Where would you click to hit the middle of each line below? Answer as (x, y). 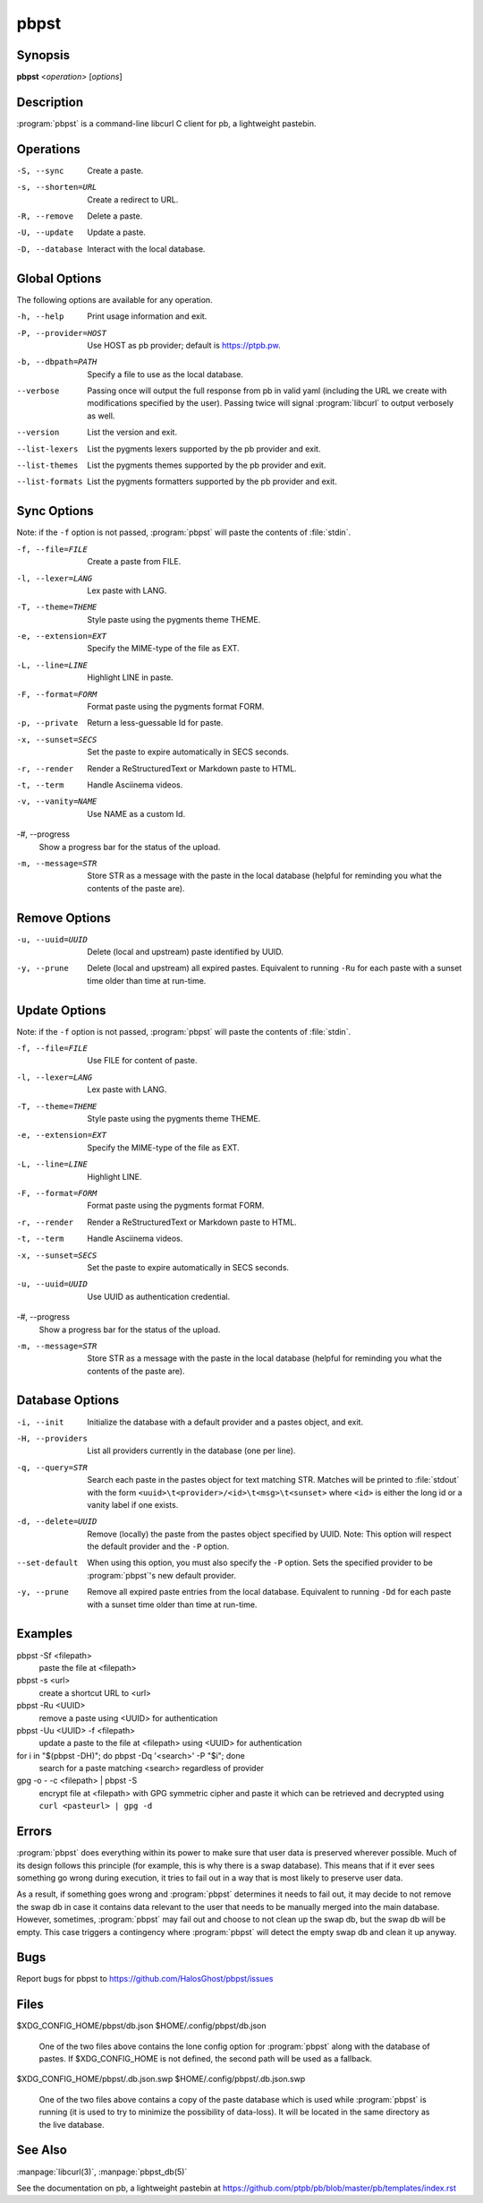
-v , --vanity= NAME (57, 801)
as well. (101, 416)
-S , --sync (40, 171)
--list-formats (50, 482)
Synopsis (43, 55)
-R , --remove (45, 216)
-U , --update (45, 232)
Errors (34, 1832)
